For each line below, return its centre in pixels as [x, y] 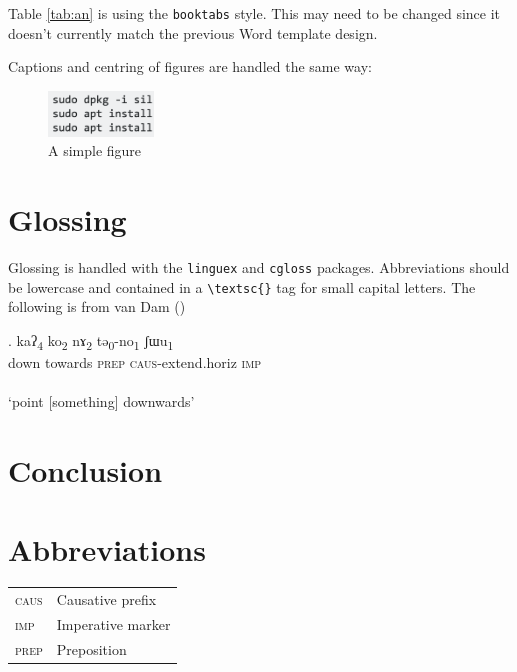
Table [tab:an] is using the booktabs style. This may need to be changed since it [254, 13]
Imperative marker [113, 624]
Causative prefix [106, 599]
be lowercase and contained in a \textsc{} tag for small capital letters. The [242, 286]
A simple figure [95, 150]
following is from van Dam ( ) [97, 306]
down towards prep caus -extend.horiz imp [135, 362]
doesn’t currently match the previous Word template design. [193, 32]
